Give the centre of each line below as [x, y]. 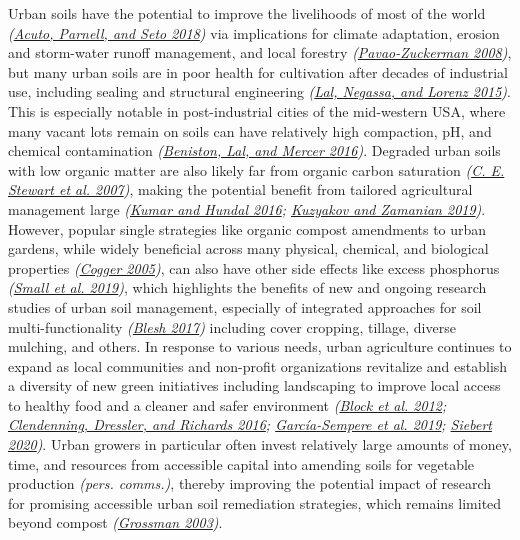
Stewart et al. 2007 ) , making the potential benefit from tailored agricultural [240, 189]
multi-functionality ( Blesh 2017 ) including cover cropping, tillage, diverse [232, 326]
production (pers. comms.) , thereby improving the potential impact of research [250, 483]
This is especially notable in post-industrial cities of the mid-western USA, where [257, 110]
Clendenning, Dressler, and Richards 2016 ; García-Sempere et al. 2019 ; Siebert [250, 424]
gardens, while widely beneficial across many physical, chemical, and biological [248, 248]
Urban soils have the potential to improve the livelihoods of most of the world [247, 13]
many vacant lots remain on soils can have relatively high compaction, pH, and [250, 130]
